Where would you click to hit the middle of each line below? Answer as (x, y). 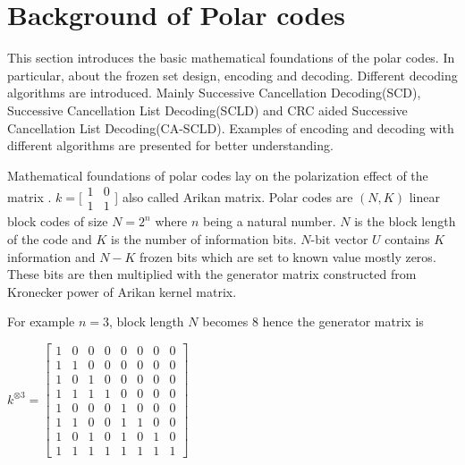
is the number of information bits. (204, 238)
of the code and (50, 238)
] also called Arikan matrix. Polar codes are (234, 196)
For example (41, 321)
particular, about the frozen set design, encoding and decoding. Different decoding (232, 75)
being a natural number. (269, 221)
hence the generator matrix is (343, 321)
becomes (225, 321)
